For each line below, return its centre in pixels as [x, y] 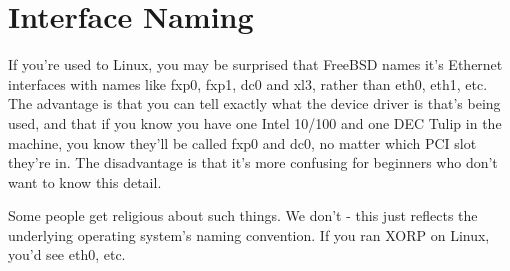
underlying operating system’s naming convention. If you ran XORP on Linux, [249, 234]
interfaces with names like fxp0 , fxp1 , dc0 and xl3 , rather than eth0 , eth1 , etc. [248, 83]
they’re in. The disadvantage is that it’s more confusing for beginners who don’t [253, 162]
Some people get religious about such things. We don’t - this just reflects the [243, 215]
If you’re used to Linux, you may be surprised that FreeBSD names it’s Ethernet [255, 64]
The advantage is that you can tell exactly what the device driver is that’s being [254, 103]
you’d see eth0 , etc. [67, 254]
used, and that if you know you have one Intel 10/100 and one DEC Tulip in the [255, 122]
